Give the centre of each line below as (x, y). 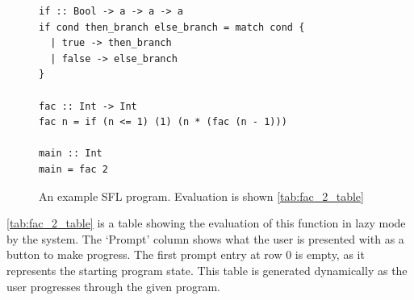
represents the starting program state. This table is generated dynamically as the (207, 270)
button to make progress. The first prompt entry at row (144, 254)
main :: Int (71, 154)
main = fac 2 (73, 169)
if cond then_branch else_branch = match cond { (172, 27)
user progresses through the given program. (113, 286)
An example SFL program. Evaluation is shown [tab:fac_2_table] (201, 196)
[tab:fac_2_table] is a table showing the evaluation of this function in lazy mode (206, 223)
